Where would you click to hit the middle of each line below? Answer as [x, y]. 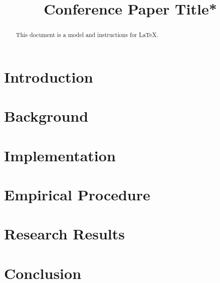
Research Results [65, 234]
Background [46, 116]
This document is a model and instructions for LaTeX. [87, 35]
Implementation [60, 155]
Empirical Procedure [77, 194]
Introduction [49, 76]
